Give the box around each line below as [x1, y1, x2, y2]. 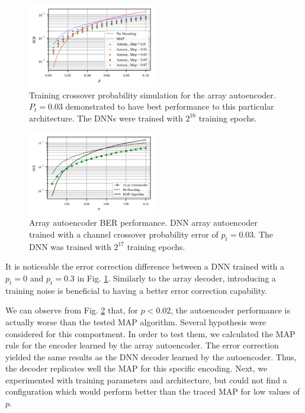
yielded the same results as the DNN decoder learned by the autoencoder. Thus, [5, 350, 297, 363]
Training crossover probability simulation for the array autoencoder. [29, 88, 276, 101]
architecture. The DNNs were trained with [29, 111, 183, 124]
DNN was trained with [29, 240, 111, 252]
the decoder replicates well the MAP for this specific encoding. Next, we [5, 362, 268, 374]
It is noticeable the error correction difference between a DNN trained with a [5, 260, 285, 273]
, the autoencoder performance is [171, 304, 290, 316]
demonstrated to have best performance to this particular [65, 100, 274, 113]
